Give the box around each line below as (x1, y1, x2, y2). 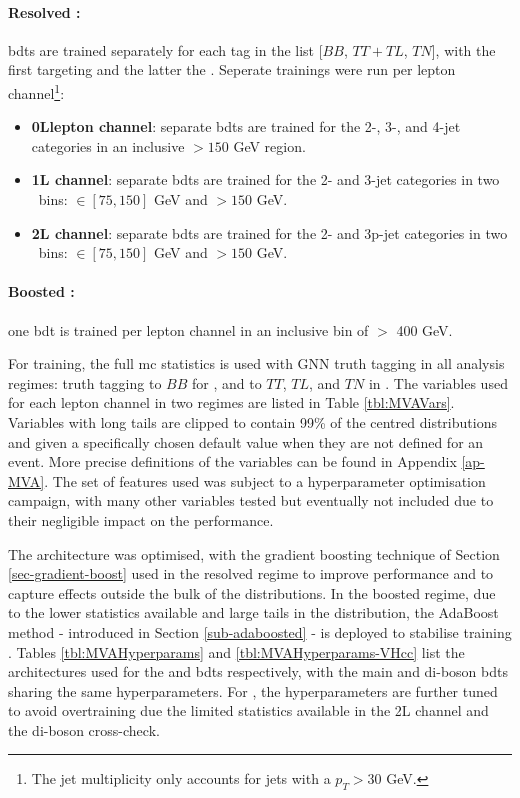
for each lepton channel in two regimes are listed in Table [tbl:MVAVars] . (8, 392, 455, 413)
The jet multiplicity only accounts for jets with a (31, 768, 331, 789)
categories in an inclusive (31, 135, 185, 156)
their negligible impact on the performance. (8, 509, 274, 530)
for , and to (191, 372, 262, 393)
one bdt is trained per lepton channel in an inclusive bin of (8, 319, 369, 340)
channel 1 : (8, 79, 65, 103)
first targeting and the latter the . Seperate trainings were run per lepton (8, 59, 456, 80)
